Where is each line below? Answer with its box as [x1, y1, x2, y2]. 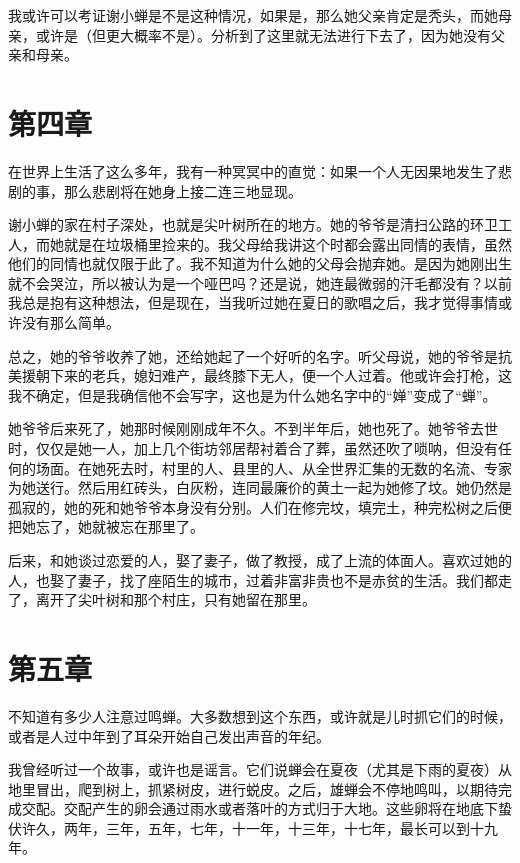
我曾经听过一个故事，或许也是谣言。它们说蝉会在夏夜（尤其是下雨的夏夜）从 [8, 759, 512, 780]
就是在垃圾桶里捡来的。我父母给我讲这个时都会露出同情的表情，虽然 [63, 233, 512, 254]
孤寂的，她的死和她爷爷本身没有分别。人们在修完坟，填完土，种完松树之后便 [8, 496, 512, 517]
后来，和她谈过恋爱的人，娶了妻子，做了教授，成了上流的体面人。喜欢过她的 [8, 550, 512, 570]
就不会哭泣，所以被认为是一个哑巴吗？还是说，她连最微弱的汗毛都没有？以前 [8, 272, 512, 293]
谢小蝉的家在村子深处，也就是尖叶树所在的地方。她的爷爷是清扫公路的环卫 [8, 214, 498, 235]
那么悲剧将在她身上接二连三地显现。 [63, 180, 302, 201]
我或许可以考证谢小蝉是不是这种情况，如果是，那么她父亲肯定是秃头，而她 [8, 5, 498, 25]
